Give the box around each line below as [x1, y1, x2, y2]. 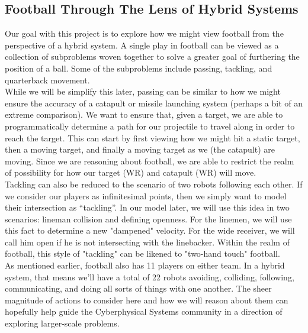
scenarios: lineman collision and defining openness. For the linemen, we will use [5, 212, 292, 225]
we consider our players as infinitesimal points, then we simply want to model [5, 189, 287, 202]
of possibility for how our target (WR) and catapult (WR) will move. [5, 166, 256, 179]
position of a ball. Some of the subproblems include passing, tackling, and [5, 62, 272, 74]
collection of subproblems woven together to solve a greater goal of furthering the [5, 50, 300, 63]
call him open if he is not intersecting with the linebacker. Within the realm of [5, 235, 290, 248]
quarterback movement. [5, 73, 90, 86]
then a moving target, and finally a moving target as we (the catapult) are [5, 143, 275, 156]
